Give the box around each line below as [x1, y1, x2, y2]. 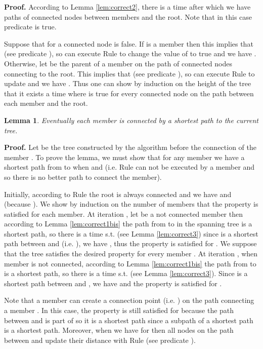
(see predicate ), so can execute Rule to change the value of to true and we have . [4, 48, 256, 59]
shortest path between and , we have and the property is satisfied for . [4, 278, 222, 288]
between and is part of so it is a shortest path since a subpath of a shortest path [4, 315, 253, 325]
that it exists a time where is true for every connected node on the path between [4, 88, 254, 98]
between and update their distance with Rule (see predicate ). [4, 334, 196, 345]
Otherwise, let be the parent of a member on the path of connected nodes [4, 58, 232, 68]
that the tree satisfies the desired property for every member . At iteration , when [4, 248, 258, 259]
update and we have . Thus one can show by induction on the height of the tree [4, 78, 251, 89]
